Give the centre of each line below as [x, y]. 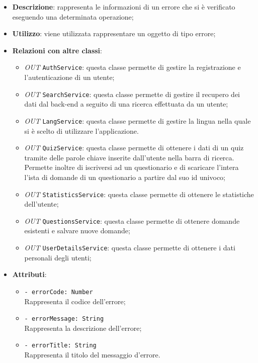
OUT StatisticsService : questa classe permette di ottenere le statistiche [139, 194]
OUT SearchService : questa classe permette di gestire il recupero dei [132, 94]
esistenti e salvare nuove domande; [77, 231]
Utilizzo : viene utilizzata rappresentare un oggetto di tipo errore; [114, 33]
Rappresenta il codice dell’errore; [75, 301]
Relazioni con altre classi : [57, 50]
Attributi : [29, 274]
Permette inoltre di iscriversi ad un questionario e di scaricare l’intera [132, 167]
